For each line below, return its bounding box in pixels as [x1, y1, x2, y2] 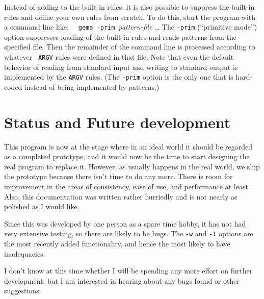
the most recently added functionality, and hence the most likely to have [4, 238, 230, 249]
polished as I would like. [4, 201, 80, 212]
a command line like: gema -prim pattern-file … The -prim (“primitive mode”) [4, 21, 257, 32]
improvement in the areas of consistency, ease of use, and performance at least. [4, 181, 250, 192]
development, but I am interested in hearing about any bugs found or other [4, 275, 240, 286]
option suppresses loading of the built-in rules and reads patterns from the [4, 31, 236, 42]
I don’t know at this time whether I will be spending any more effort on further [4, 265, 253, 276]
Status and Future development [4, 111, 231, 132]
